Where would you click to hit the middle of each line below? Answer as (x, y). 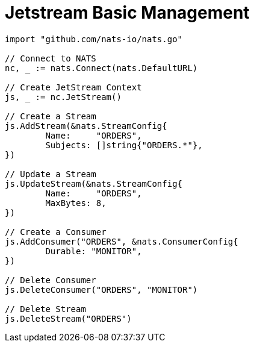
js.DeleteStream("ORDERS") (68, 318)
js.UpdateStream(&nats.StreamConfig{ (94, 183)
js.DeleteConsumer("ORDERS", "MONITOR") (101, 289)
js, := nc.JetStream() (63, 97)
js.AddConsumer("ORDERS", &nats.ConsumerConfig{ (122, 241)
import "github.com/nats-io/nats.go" (94, 39)
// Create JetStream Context (73, 87)
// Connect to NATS (51, 58)
